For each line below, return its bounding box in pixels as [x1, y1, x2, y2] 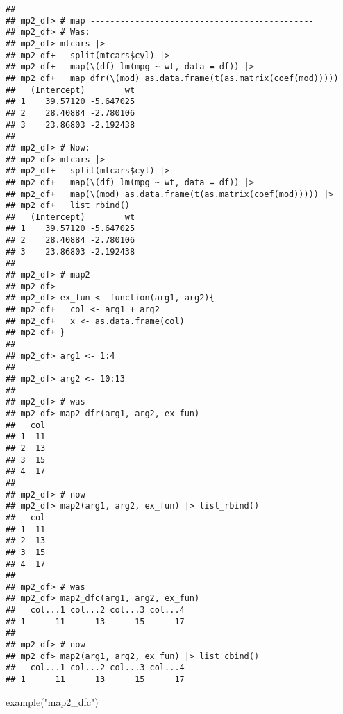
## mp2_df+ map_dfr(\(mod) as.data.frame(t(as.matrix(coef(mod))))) [6, 73, 339, 83]
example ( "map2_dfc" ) [6, 694, 99, 708]
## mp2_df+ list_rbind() [6, 201, 130, 211]
